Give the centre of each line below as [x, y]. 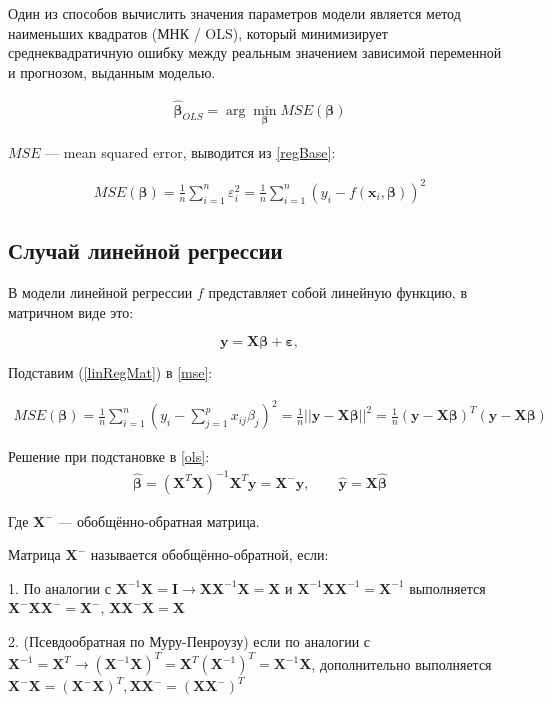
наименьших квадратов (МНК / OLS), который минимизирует [198, 32]
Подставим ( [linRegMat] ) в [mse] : [110, 372]
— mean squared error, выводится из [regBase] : [190, 151]
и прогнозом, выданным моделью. [112, 71]
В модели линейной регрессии [100, 292]
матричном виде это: [71, 311]
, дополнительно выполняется [401, 663]
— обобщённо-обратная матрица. [159, 520]
